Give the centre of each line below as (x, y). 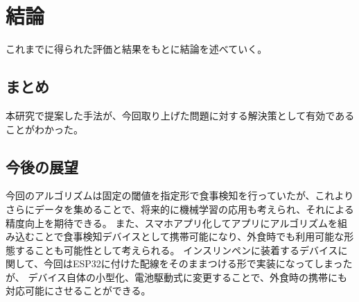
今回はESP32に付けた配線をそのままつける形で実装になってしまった (198, 263)
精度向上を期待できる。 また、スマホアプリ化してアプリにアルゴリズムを (172, 223)
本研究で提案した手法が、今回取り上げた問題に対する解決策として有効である (180, 115)
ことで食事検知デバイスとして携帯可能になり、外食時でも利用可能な (189, 236)
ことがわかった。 (44, 129)
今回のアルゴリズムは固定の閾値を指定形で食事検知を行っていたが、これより (180, 195)
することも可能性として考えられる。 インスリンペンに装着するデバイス (176, 250)
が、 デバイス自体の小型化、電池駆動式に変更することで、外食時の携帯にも (176, 277)
